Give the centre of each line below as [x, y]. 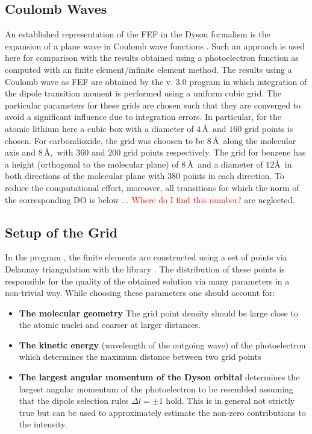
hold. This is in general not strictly [230, 401]
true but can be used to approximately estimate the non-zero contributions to [162, 412]
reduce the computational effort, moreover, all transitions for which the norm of [152, 187]
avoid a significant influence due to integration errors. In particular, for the [143, 117]
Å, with [59, 152]
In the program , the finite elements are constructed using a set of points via [146, 257]
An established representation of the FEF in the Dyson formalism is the [138, 34]
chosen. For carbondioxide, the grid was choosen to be [105, 140]
